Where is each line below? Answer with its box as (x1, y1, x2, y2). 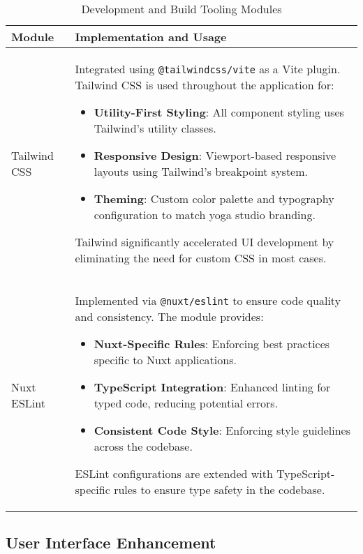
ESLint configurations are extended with (75, 465, 273, 481)
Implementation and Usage (75, 29, 227, 45)
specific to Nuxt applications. (94, 352, 237, 368)
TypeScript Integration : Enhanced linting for (94, 379, 331, 395)
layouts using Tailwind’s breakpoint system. (94, 163, 308, 179)
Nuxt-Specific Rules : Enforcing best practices (94, 336, 330, 352)
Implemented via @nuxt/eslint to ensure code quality (75, 292, 341, 308)
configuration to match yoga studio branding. (94, 207, 316, 223)
